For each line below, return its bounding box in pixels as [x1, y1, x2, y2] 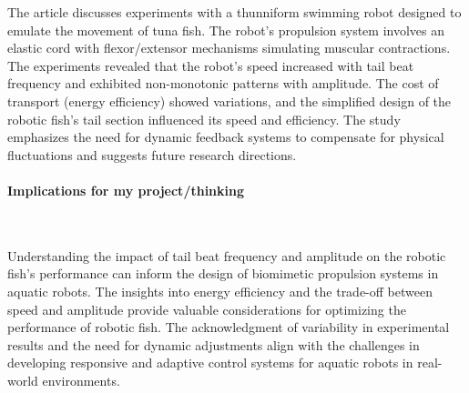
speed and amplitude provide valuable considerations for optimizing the [7, 299, 406, 318]
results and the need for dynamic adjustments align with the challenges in [7, 335, 420, 354]
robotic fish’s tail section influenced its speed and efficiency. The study [7, 109, 401, 128]
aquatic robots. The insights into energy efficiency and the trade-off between [7, 281, 433, 300]
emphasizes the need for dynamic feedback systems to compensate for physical [7, 127, 444, 146]
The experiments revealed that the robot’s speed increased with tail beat [7, 55, 414, 75]
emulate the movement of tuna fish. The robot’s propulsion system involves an [7, 20, 445, 39]
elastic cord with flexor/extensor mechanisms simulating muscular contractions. [7, 38, 451, 57]
